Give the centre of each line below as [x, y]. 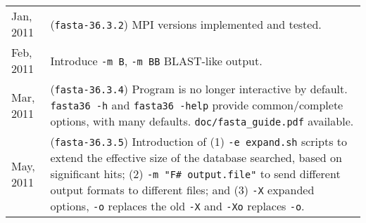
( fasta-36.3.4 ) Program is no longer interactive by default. [199, 89]
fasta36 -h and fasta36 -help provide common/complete [197, 105]
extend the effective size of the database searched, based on [196, 157]
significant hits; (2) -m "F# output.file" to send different [195, 174]
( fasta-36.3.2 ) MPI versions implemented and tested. [186, 24]
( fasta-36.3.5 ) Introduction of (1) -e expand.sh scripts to [198, 141]
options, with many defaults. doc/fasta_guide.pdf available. [202, 121]
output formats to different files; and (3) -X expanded [182, 190]
